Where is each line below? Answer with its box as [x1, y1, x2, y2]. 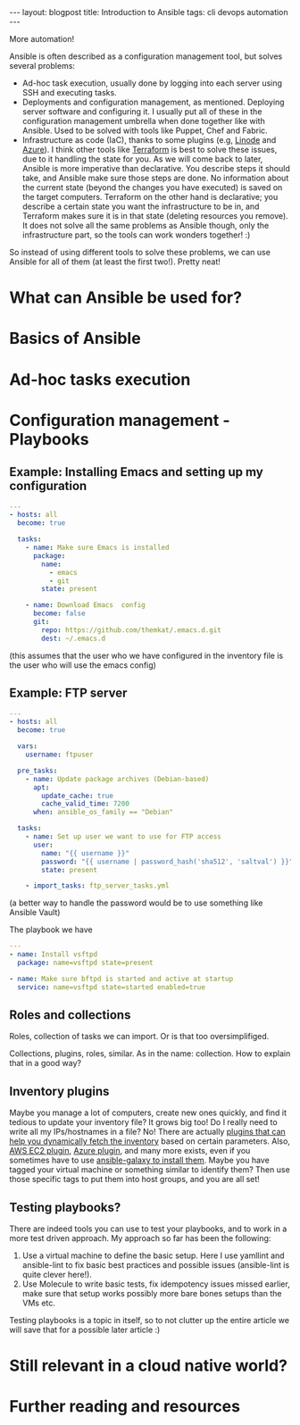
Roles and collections [9, 1007, 131, 1023]
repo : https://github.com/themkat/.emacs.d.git [41, 625, 221, 635]
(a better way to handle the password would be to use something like [9, 897, 263, 908]
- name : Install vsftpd [9, 950, 98, 959]
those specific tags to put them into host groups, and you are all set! [9, 1174, 261, 1185]
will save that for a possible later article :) [9, 1324, 161, 1336]
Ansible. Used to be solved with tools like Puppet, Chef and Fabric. [21, 125, 268, 136]
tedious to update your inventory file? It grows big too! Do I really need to [9, 1117, 279, 1128]
